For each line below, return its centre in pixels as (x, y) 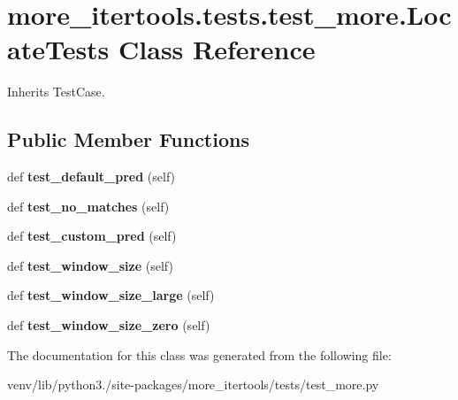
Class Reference (217, 49)
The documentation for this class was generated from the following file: (199, 354)
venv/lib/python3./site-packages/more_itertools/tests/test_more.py (193, 385)
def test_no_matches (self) (88, 206)
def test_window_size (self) (90, 265)
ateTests (58, 49)
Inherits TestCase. (56, 92)
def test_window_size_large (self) (111, 295)
